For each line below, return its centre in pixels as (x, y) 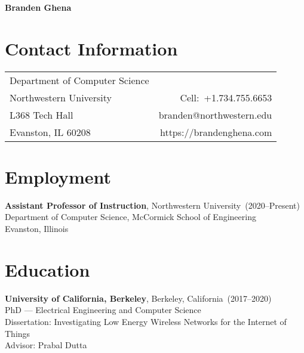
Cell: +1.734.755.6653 (226, 97)
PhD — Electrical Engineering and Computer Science (103, 310)
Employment (58, 176)
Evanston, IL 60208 (50, 132)
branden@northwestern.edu (215, 114)
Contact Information (91, 48)
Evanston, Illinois (37, 229)
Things (18, 333)
